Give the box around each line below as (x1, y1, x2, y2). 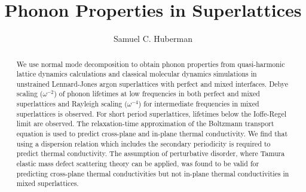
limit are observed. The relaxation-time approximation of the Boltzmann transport (16, 118, 274, 129)
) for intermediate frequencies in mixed (138, 99, 259, 109)
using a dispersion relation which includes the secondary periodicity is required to (16, 138, 271, 148)
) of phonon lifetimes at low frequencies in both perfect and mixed (54, 89, 260, 99)
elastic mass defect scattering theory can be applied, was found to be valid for (16, 159, 259, 169)
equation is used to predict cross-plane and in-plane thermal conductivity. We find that (16, 129, 288, 139)
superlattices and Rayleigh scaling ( (16, 99, 127, 109)
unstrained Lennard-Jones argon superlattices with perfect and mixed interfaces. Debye (16, 78, 288, 89)
